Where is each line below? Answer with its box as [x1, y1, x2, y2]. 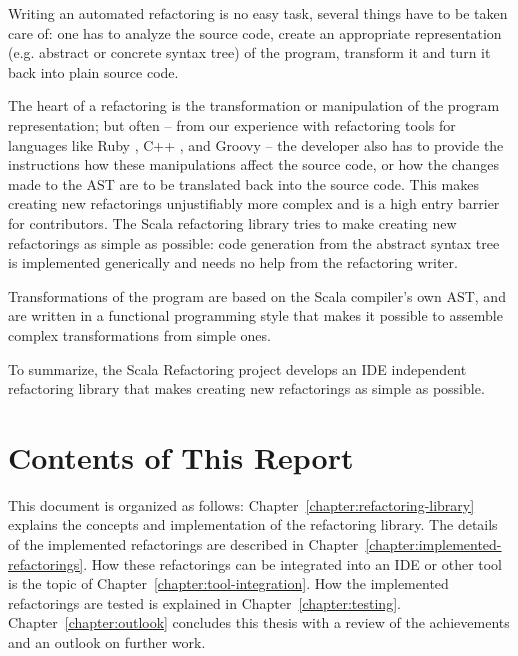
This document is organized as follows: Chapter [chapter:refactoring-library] [8, 494, 475, 515]
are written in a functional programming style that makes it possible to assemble [8, 305, 503, 326]
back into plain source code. [8, 61, 179, 82]
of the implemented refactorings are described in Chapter [8, 534, 359, 554]
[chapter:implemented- [365, 534, 502, 554]
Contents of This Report [8, 436, 354, 477]
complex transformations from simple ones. [8, 324, 271, 345]
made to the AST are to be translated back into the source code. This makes [8, 173, 479, 194]
